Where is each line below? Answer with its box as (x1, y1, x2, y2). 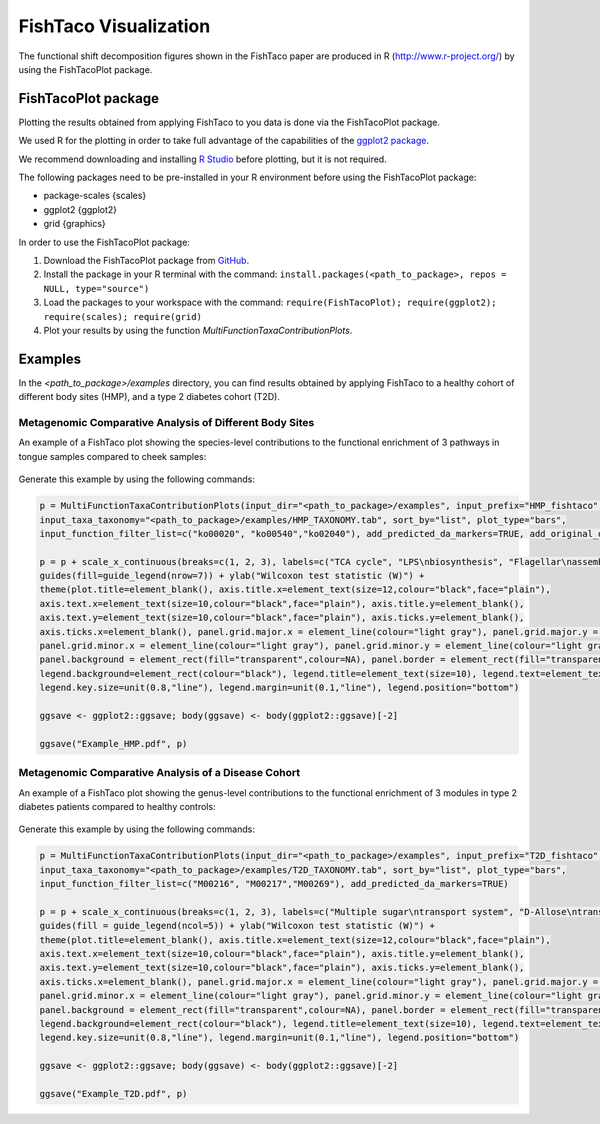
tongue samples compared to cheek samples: (18, 450, 207, 462)
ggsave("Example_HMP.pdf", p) (39, 738, 188, 749)
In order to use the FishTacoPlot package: (18, 236, 190, 248)
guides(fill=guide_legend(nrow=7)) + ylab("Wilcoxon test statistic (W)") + (39, 570, 425, 582)
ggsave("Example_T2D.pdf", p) (39, 1088, 188, 1099)
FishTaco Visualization (18, 15, 211, 37)
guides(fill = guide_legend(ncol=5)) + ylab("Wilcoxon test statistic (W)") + (39, 920, 435, 932)
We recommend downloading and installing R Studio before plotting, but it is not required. (18, 153, 387, 165)
